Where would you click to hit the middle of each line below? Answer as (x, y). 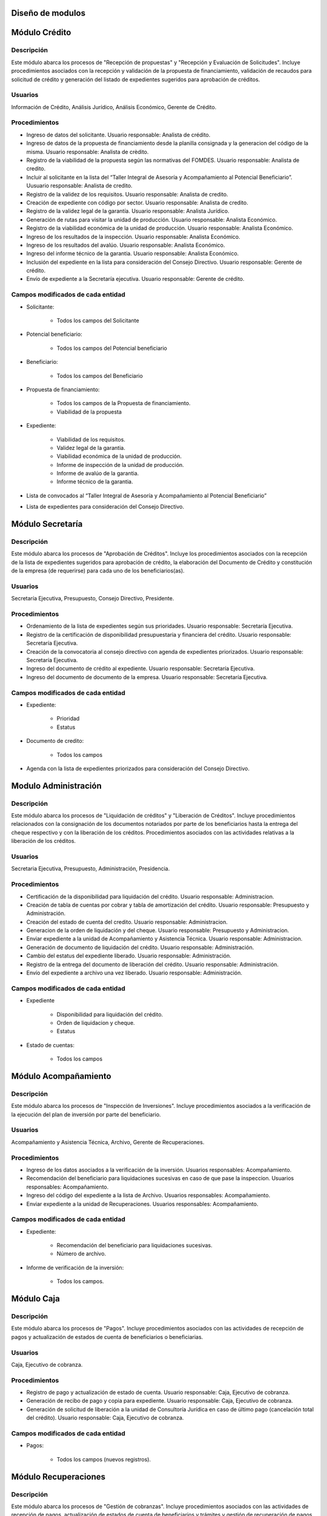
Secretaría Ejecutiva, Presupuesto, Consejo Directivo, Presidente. (93, 599)
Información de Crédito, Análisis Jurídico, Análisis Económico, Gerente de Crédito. (114, 107)
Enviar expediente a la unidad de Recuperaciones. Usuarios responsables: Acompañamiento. (142, 1204)
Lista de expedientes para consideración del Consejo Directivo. (105, 507)
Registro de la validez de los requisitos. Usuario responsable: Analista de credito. (127, 194)
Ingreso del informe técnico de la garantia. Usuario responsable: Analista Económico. (133, 253)
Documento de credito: (55, 741)
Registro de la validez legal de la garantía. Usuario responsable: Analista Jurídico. (128, 211)
